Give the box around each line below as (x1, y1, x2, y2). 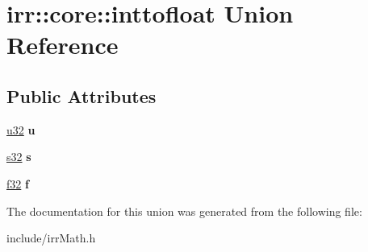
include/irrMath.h (6, 229, 96, 246)
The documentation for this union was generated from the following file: (6, 202, 362, 219)
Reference (6, 28, 119, 61)
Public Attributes (6, 83, 157, 108)
